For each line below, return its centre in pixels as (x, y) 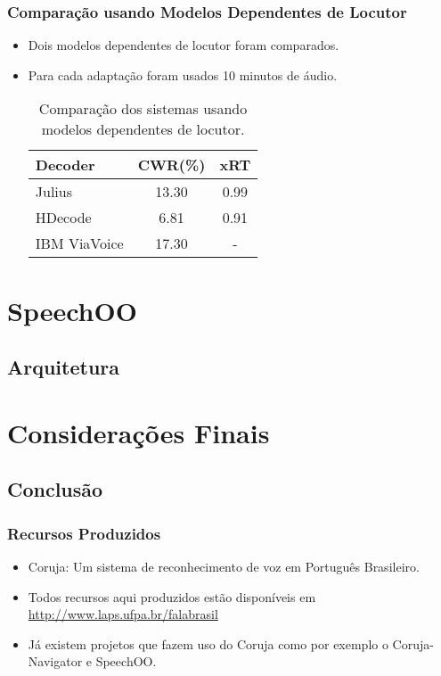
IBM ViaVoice (79, 243)
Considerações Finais (139, 432)
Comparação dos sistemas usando (143, 109)
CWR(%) (171, 165)
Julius (54, 192)
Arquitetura (64, 367)
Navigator (55, 661)
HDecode (63, 218)
